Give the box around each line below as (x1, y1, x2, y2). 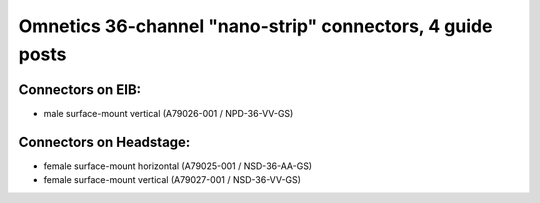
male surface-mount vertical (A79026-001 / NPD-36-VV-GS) (43, 107, 294, 119)
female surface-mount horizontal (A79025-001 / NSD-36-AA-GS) (43, 160, 313, 172)
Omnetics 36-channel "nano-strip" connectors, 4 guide (18, 15, 493, 37)
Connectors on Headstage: (18, 133, 191, 150)
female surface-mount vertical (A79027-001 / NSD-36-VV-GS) (43, 174, 302, 186)
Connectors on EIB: (18, 81, 142, 98)
